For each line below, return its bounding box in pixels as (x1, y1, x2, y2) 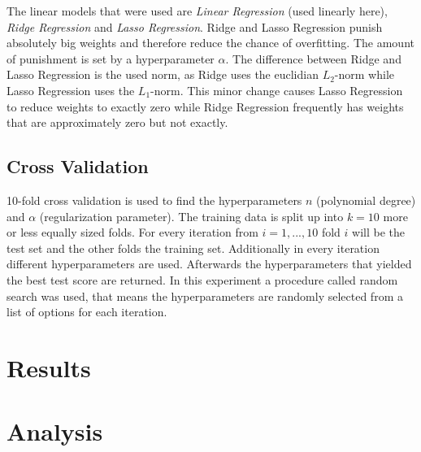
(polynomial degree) (316, 191, 416, 208)
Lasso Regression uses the (7, 81, 135, 98)
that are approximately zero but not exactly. (7, 114, 228, 131)
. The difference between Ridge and (225, 50, 401, 67)
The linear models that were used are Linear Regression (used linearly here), (7, 2, 388, 19)
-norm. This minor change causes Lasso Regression (150, 81, 403, 98)
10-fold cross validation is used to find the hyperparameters (7, 191, 302, 208)
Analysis (7, 415, 103, 448)
